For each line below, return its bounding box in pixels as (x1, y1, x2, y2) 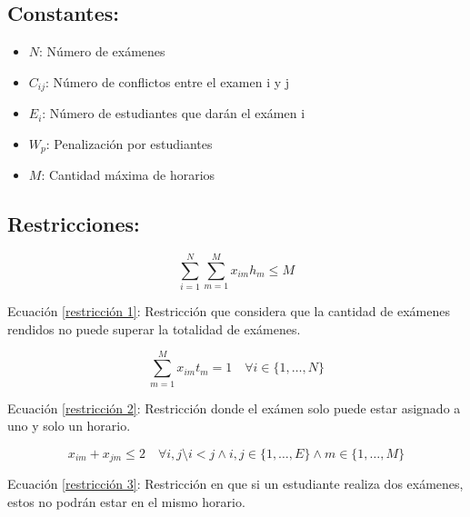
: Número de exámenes (39, 42, 165, 61)
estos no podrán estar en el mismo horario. (7, 492, 245, 511)
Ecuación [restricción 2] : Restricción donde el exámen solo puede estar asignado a (7, 398, 461, 417)
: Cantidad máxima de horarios (41, 165, 215, 184)
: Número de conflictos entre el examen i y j (45, 72, 290, 91)
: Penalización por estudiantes (45, 134, 213, 153)
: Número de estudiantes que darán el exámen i (42, 104, 305, 123)
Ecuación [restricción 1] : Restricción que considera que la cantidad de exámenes (7, 302, 450, 321)
